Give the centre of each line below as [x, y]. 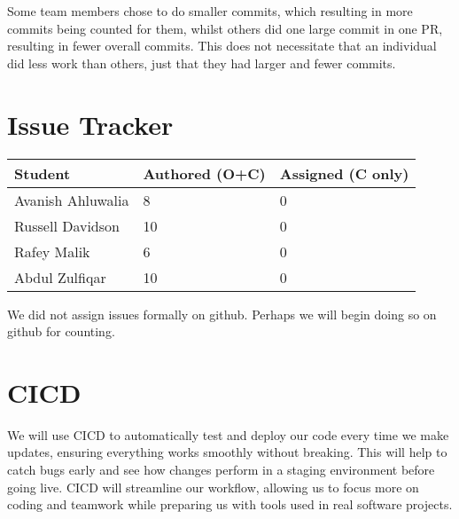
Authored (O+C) [204, 173]
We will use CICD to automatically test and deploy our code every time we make [228, 434]
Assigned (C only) [344, 173]
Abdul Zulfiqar [60, 277]
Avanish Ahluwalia [72, 200]
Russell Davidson [67, 225]
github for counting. [61, 331]
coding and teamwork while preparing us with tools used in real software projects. [230, 504]
